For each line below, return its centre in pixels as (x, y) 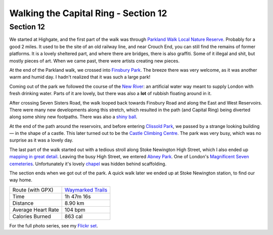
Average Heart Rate (36, 210)
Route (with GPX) (33, 190)
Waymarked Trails (86, 190)
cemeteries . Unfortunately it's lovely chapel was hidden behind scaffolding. (88, 164)
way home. (21, 180)
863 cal (74, 216)
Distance (23, 203)
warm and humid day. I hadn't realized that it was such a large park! (80, 77)
